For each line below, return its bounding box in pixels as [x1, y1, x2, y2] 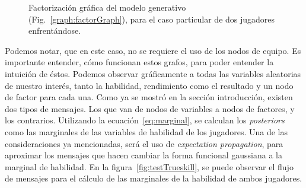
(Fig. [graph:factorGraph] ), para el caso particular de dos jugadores [28, 12, 275, 25]
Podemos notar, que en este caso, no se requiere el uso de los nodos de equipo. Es [5, 44, 301, 56]
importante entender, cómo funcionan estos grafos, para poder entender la [5, 56, 274, 68]
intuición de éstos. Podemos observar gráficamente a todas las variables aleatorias [5, 67, 301, 79]
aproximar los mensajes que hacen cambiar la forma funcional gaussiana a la [5, 149, 282, 161]
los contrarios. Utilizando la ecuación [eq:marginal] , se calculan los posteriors [5, 114, 285, 126]
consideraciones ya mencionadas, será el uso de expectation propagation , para [5, 137, 283, 149]
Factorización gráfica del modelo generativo [28, 1, 186, 13]
